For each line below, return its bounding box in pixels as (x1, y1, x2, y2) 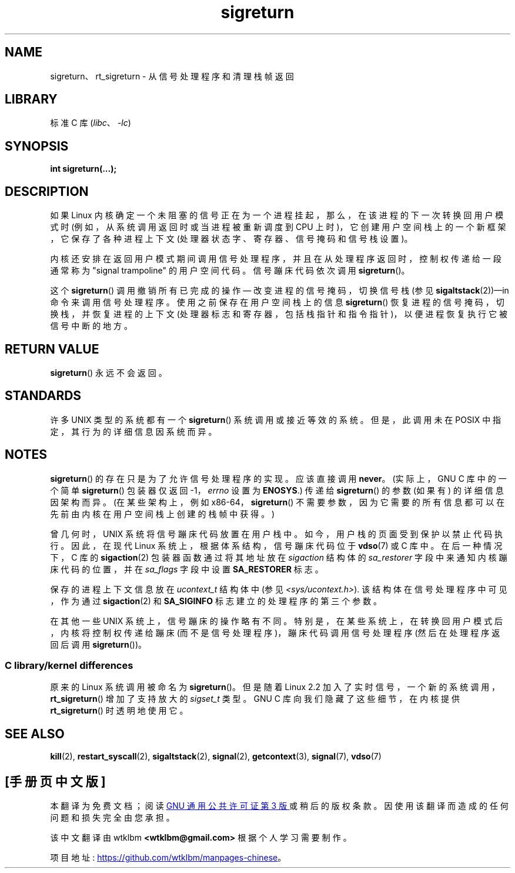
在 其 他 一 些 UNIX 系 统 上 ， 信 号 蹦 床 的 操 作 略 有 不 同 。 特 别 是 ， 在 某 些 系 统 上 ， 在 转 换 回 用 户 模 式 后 (50, 615, 503, 626)
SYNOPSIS (5, 138, 69, 154)
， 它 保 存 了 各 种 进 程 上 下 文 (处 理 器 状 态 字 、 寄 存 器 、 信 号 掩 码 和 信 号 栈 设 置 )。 (50, 234, 413, 244)
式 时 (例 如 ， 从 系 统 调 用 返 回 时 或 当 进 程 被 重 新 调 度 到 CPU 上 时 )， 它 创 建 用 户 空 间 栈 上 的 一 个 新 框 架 (50, 222, 506, 232)
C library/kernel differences (5, 659, 133, 672)
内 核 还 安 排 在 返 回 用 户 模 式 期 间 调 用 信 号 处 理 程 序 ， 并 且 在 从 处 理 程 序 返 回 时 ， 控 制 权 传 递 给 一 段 (50, 254, 501, 264)
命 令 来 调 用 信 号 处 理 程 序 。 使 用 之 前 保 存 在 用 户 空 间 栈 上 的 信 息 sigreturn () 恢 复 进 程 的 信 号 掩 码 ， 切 (50, 297, 504, 308)
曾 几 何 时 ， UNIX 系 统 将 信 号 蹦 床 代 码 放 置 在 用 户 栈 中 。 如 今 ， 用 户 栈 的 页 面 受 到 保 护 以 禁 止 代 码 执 (50, 528, 503, 539)
